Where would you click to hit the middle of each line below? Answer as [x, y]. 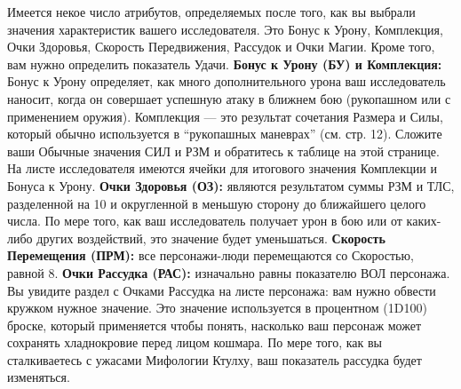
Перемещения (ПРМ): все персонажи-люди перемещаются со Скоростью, [211, 255]
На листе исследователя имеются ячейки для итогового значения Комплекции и [222, 168]
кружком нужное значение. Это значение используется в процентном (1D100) [217, 308]
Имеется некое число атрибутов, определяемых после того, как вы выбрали [211, 12]
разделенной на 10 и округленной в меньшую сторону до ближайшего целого [217, 203]
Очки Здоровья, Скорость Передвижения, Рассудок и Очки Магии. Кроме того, [221, 47]
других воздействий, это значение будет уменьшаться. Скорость [211, 238]
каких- [424, 221]
